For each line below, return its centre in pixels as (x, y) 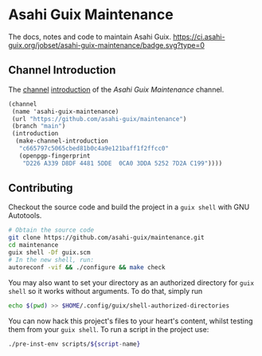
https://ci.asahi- (199, 37)
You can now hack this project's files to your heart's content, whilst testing (131, 321)
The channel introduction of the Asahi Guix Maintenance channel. (116, 89)
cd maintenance (33, 245)
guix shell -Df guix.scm (49, 252)
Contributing (41, 188)
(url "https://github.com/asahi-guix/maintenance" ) (99, 119)
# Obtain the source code (51, 230)
